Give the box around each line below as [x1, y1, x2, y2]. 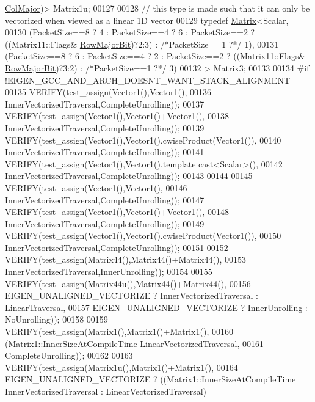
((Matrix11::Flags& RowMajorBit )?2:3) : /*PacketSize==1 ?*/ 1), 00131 [5, 37, 279, 50]
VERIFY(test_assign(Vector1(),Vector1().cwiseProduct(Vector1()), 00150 [5, 229, 281, 242]
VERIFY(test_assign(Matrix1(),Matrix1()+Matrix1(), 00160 [5, 325, 233, 338]
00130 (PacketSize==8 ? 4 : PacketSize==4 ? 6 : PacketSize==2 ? [5, 26, 255, 38]
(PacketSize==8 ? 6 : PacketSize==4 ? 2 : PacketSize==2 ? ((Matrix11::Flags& [5, 49, 306, 62]
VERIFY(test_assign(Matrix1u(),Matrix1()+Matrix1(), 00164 [5, 360, 238, 373]
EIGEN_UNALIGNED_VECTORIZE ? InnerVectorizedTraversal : [5, 289, 259, 302]
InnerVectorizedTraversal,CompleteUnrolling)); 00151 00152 [5, 241, 228, 254]
